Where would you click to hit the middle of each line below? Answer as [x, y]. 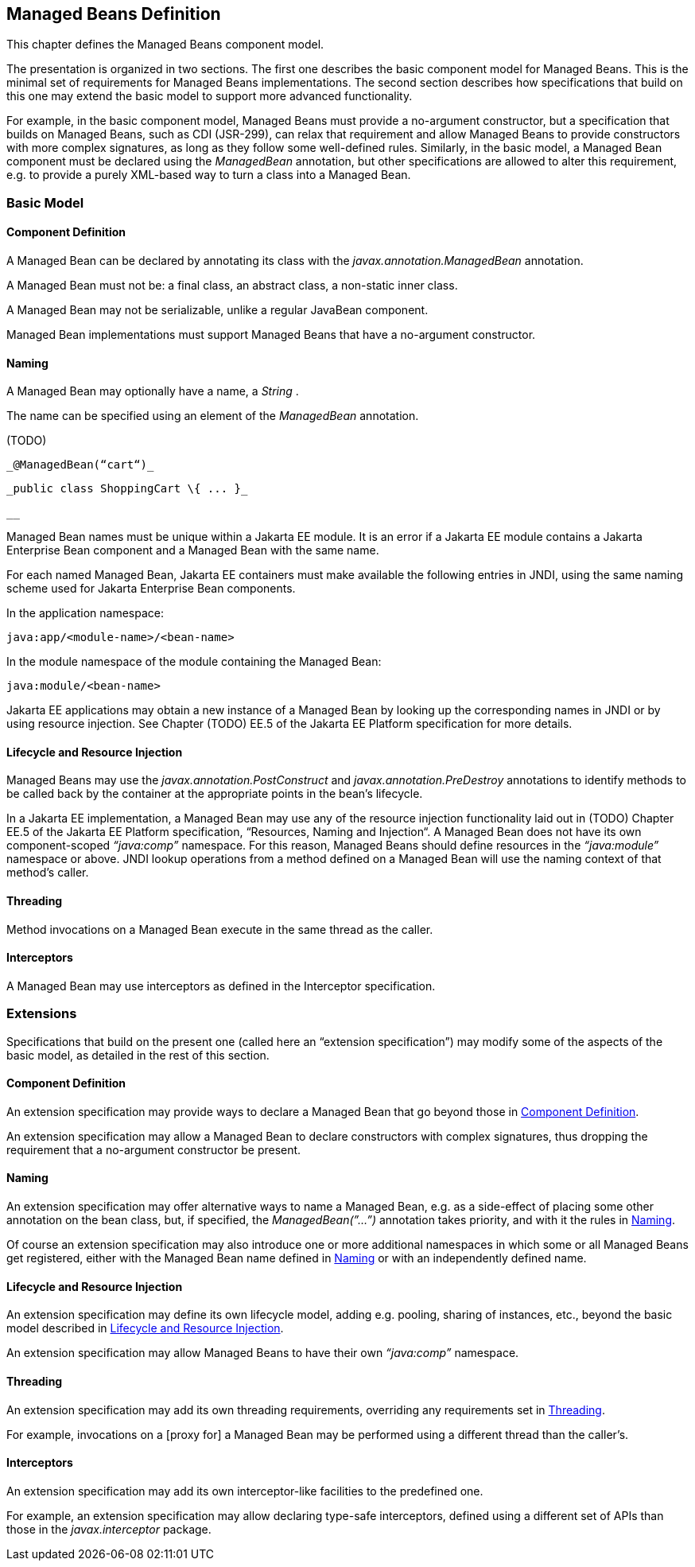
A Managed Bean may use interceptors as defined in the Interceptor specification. [221, 986]
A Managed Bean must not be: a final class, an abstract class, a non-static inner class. [232, 286]
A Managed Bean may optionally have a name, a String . [153, 391]
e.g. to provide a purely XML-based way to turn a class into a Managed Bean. [209, 175]
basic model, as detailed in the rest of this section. [138, 1055]
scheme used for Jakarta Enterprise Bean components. [151, 589]
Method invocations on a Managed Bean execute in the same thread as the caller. [220, 929]
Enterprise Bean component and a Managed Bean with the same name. [193, 550]
